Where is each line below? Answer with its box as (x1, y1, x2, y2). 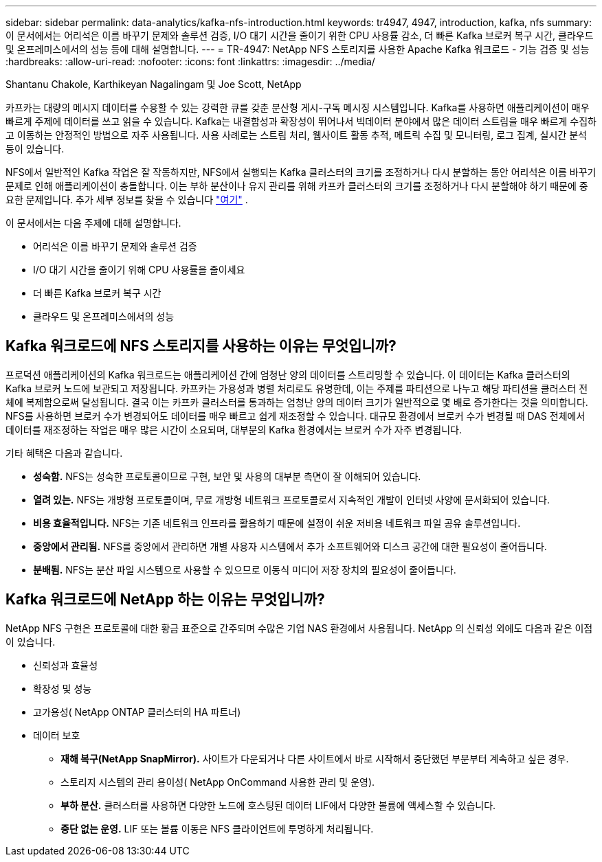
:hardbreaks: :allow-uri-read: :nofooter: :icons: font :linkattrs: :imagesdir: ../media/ (5, 56, 375, 67)
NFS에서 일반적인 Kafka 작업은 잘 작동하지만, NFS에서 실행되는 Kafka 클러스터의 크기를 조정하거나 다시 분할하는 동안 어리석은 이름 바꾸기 (5, 166, 597, 178)
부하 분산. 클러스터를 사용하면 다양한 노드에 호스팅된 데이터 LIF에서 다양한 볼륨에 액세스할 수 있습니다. (60, 799, 496, 811)
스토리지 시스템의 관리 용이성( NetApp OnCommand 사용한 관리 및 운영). (60, 775, 375, 788)
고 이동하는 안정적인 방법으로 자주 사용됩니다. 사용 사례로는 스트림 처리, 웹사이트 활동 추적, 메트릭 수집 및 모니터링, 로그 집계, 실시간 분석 (5, 129, 587, 141)
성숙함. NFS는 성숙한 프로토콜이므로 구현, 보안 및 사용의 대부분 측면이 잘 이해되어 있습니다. (33, 470, 421, 482)
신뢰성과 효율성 (33, 659, 98, 671)
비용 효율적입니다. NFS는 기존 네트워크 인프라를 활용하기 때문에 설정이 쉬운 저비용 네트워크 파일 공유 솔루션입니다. (33, 517, 521, 529)
